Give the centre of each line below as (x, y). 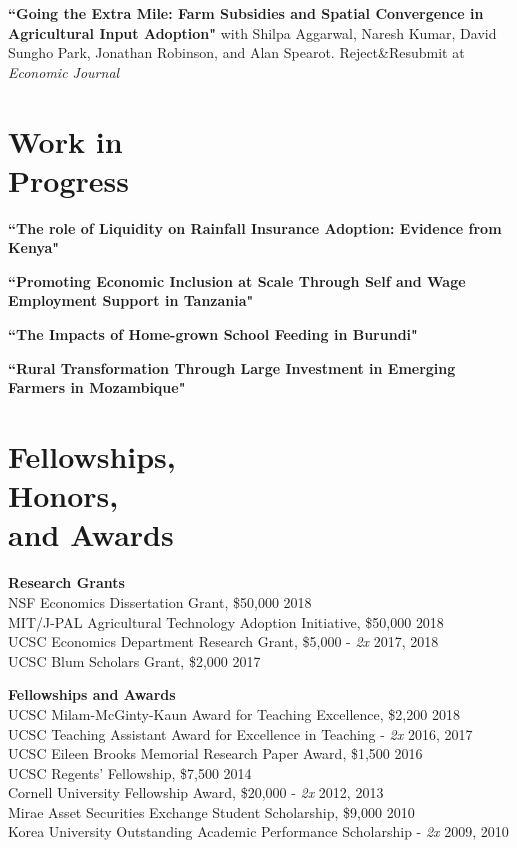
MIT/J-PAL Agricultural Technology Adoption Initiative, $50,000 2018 (226, 621)
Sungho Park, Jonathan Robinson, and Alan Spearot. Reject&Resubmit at (236, 52)
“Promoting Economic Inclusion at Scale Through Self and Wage (237, 280)
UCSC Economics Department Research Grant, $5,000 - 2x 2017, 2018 (223, 641)
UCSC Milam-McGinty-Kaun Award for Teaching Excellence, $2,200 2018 (234, 713)
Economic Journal (64, 71)
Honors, (63, 495)
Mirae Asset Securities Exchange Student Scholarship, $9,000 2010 (211, 811)
